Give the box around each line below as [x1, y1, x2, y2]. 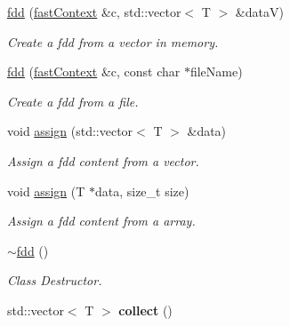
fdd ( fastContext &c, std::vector [7, 3, 181, 20]
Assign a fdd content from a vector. [7, 151, 199, 170]
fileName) [189, 62, 243, 81]
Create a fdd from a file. [7, 91, 139, 110]
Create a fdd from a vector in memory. [7, 32, 219, 51]
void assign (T [7, 181, 85, 200]
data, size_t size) [94, 181, 189, 200]
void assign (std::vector [7, 122, 133, 140]
